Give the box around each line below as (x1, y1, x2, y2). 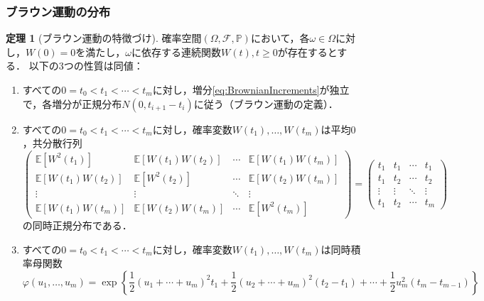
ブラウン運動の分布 (6, 2, 111, 20)
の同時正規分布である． (22, 217, 132, 232)
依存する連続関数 (141, 44, 222, 59)
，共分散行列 (22, 136, 82, 150)
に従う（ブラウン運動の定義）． (193, 96, 338, 111)
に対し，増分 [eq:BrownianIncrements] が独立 (152, 82, 350, 97)
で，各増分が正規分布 (22, 96, 122, 111)
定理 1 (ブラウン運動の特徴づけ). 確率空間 (6, 31, 202, 45)
